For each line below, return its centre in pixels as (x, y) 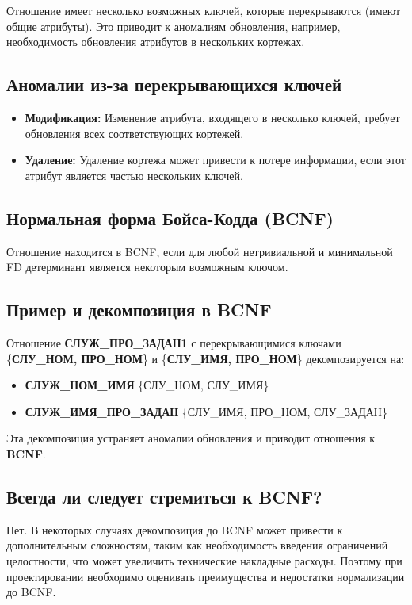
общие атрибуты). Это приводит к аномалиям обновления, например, (174, 26)
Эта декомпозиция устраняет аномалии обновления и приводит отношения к (191, 438)
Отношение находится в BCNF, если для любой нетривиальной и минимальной (200, 251)
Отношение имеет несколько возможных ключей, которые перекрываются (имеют (204, 10)
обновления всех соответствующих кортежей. (134, 133)
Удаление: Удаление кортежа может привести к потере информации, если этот (215, 160)
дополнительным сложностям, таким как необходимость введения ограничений (197, 545)
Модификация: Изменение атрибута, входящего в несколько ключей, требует (212, 117)
